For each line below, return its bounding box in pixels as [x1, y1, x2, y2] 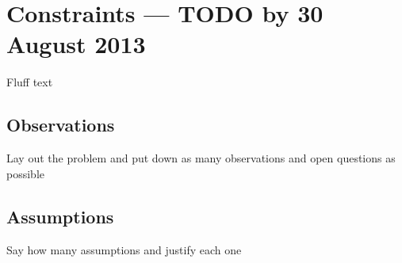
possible [6, 165, 44, 181]
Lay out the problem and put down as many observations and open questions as [6, 150, 396, 166]
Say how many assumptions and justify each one [6, 241, 242, 257]
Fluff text [6, 74, 53, 90]
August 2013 [6, 28, 146, 60]
